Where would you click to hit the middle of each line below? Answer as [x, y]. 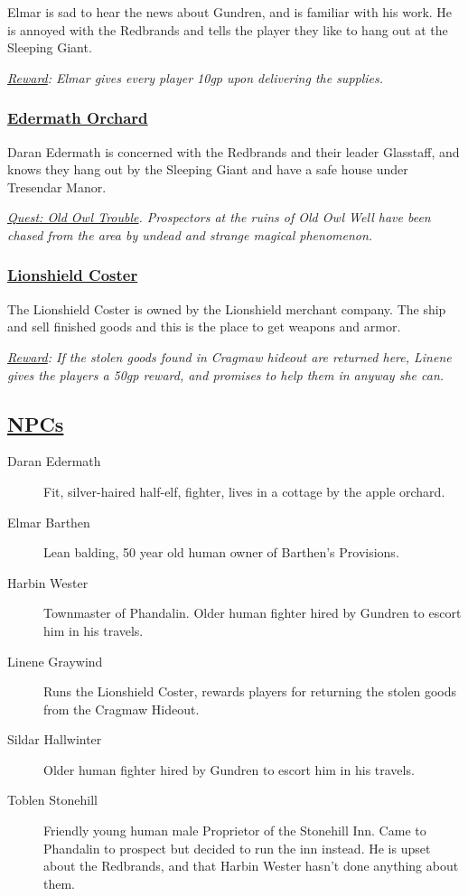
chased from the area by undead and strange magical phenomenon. [190, 234]
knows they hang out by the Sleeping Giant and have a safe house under [208, 169]
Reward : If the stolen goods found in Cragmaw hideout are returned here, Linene [229, 356]
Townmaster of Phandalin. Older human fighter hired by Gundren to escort [253, 613]
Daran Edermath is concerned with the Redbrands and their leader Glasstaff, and [234, 151]
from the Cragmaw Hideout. [122, 709]
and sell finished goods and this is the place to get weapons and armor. [204, 327]
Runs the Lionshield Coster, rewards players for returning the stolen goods [250, 691]
